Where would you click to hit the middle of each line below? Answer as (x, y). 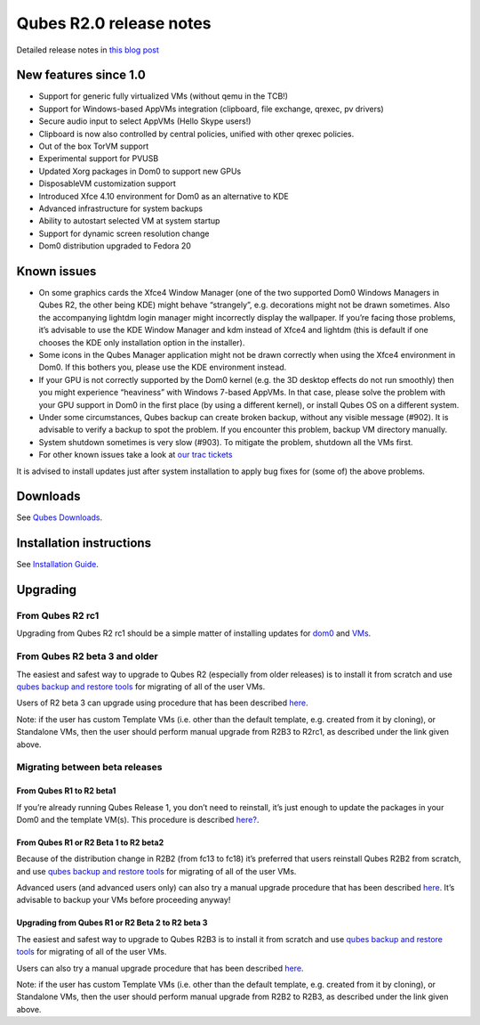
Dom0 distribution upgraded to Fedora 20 (115, 246)
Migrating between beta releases (89, 768)
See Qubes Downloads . (60, 517)
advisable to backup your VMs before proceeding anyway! (124, 900)
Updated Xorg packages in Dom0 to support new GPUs (140, 171)
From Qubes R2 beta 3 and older (88, 656)
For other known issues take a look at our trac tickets (136, 455)
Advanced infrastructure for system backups (121, 208)
